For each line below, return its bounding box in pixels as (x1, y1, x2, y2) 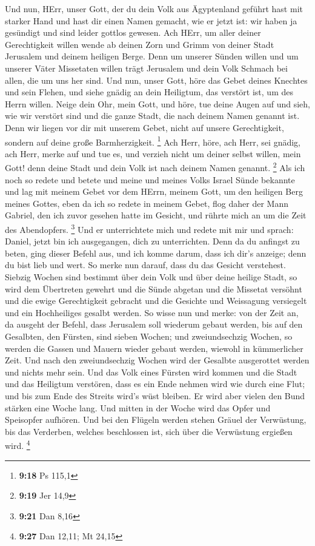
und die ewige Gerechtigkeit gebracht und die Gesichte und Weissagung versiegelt (5, 294, 307, 307)
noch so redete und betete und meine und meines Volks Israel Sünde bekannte (5, 173, 295, 186)
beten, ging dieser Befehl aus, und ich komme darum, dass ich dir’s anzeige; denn (5, 246, 307, 259)
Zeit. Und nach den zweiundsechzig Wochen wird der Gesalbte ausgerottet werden (5, 354, 310, 366)
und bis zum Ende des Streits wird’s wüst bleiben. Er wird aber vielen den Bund (5, 389, 305, 402)
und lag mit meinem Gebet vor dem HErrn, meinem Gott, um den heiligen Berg (5, 185, 303, 198)
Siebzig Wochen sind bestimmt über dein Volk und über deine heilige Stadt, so (5, 271, 297, 283)
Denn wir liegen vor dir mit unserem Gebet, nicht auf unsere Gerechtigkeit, (5, 121, 284, 133)
